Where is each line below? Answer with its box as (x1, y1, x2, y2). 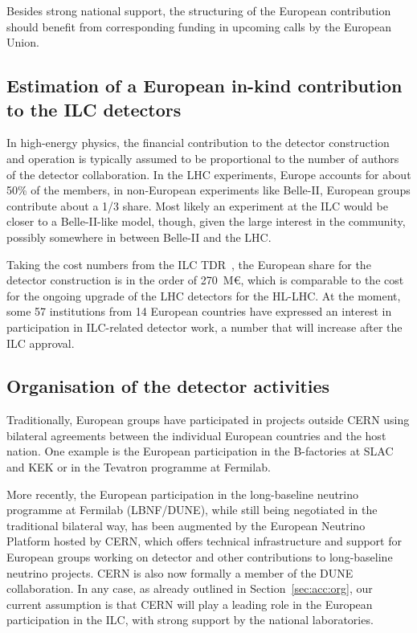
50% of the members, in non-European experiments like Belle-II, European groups (6, 182, 411, 198)
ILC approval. (6, 334, 75, 351)
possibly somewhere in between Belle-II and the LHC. (6, 228, 272, 245)
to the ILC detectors (6, 96, 182, 121)
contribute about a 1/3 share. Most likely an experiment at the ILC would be (6, 197, 388, 214)
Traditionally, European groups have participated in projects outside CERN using (6, 411, 410, 428)
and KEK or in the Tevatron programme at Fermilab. (6, 459, 271, 476)
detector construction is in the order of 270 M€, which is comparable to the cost (6, 272, 404, 288)
